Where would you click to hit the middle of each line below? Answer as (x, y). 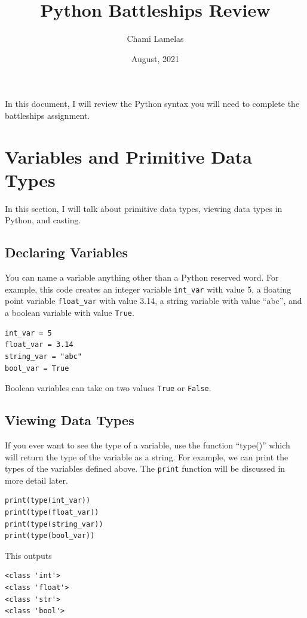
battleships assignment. (47, 115)
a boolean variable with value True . (70, 313)
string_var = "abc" (43, 356)
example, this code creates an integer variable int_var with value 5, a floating (148, 289)
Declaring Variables (67, 252)
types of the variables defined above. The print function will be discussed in (145, 468)
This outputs (28, 555)
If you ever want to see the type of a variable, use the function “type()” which (148, 445)
